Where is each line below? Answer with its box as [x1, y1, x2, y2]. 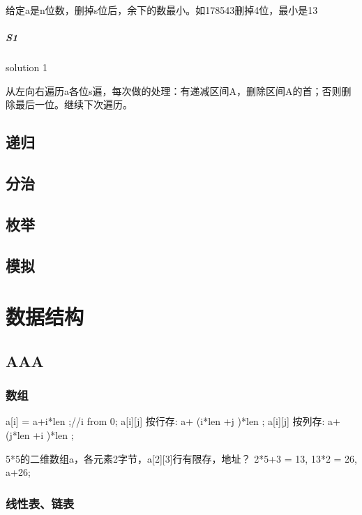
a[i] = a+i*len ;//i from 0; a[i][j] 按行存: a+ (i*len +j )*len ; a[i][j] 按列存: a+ [6, 414, 340, 428]
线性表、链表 [6, 494, 75, 512]
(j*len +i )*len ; [6, 428, 74, 442]
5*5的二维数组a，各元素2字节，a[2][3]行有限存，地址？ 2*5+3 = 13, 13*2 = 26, [6, 451, 357, 465]
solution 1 [6, 60, 47, 75]
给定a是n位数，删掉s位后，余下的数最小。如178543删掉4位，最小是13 [6, 3, 318, 17]
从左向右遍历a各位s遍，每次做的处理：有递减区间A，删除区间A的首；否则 [6, 83, 342, 98]
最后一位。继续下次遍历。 [15, 97, 133, 112]
